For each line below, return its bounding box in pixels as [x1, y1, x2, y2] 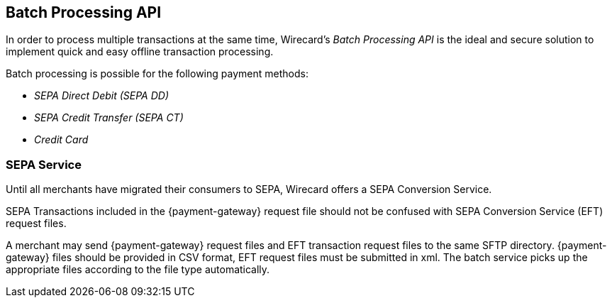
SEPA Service [6, 157, 82, 172]
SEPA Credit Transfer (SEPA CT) [34, 111, 184, 124]
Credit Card [34, 133, 89, 146]
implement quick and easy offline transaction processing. [6, 45, 274, 58]
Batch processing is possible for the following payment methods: [6, 67, 308, 80]
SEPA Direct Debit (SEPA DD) [34, 89, 169, 102]
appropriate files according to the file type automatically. [6, 263, 270, 276]
